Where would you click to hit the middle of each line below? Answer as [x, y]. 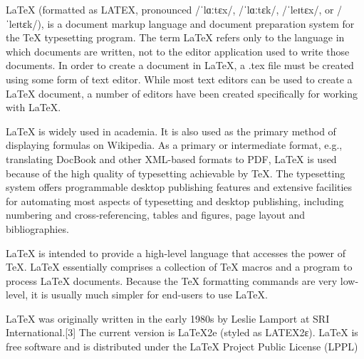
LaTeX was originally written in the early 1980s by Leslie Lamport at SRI [168, 318]
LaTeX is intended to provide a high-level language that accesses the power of [176, 253]
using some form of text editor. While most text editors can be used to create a [179, 79]
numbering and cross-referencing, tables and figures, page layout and [156, 215]
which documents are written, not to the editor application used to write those [178, 51]
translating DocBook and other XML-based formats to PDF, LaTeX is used [171, 158]
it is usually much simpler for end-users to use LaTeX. [149, 295]
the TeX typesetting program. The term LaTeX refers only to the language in [175, 37]
